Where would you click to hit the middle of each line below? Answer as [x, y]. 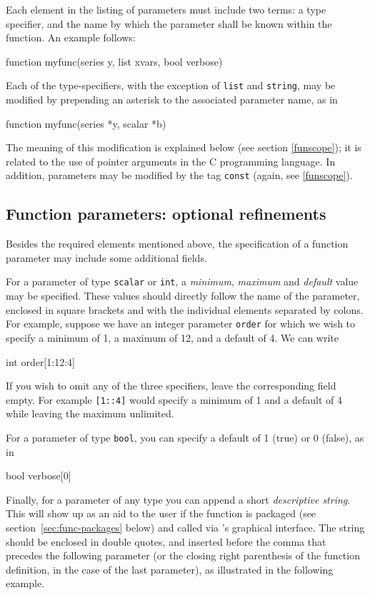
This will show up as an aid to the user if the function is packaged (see [161, 513]
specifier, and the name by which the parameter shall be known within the [169, 23]
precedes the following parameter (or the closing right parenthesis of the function [183, 555]
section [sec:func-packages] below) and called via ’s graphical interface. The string [185, 528]
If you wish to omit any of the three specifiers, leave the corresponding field [171, 386]
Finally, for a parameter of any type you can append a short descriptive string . [178, 499]
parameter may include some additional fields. [106, 257]
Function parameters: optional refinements [166, 214]
